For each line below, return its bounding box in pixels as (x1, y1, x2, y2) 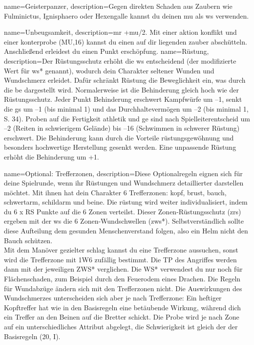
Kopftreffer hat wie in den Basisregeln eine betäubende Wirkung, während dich (4, 302, 241, 312)
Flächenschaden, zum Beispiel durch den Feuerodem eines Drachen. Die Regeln (4, 274, 241, 284)
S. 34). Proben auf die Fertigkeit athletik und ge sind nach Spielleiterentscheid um (4, 113, 250, 123)
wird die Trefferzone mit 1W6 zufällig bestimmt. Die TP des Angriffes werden (4, 254, 237, 264)
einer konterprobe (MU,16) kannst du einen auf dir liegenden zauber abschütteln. (4, 36, 247, 46)
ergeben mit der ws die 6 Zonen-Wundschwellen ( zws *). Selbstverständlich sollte (4, 216, 244, 226)
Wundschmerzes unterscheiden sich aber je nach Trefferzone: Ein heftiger (4, 293, 222, 303)
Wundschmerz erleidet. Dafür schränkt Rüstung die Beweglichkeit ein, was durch (4, 75, 246, 85)
